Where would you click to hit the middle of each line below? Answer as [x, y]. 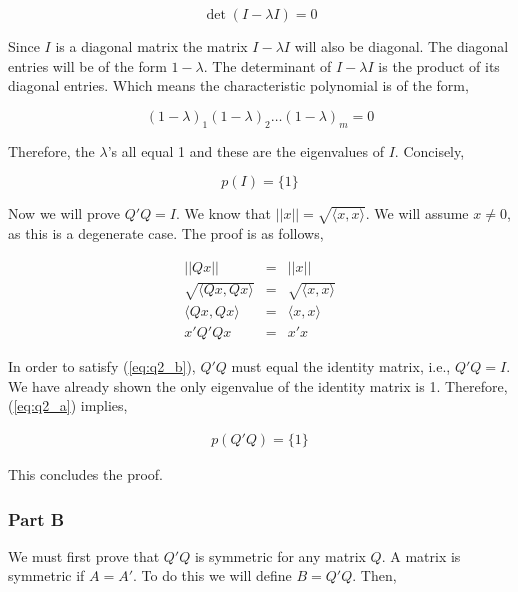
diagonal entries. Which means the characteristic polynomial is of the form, [238, 85]
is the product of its [439, 65]
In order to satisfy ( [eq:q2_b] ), [102, 366]
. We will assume [417, 213]
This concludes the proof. [85, 474]
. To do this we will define [212, 575]
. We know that [223, 213]
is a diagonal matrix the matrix [151, 46]
